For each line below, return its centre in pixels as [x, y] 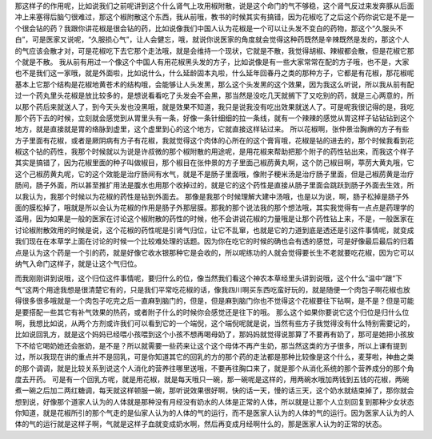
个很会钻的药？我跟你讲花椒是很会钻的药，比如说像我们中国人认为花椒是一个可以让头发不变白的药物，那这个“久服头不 [209, 28]
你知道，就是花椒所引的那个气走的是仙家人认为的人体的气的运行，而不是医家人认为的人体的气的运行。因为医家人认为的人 [214, 413]
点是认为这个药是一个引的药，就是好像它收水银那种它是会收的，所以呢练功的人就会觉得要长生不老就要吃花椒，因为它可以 [214, 252]
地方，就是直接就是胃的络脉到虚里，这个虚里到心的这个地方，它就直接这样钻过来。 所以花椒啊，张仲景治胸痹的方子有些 [212, 129]
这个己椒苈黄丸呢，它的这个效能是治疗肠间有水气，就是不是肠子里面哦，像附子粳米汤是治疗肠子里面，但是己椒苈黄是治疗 [214, 174]
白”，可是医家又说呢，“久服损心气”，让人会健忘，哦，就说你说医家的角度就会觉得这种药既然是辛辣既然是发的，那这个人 [212, 39]
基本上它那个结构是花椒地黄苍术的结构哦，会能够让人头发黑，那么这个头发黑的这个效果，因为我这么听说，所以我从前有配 [214, 84]
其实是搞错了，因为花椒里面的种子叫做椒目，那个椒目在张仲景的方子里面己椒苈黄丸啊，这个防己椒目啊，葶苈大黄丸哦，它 [214, 163]
